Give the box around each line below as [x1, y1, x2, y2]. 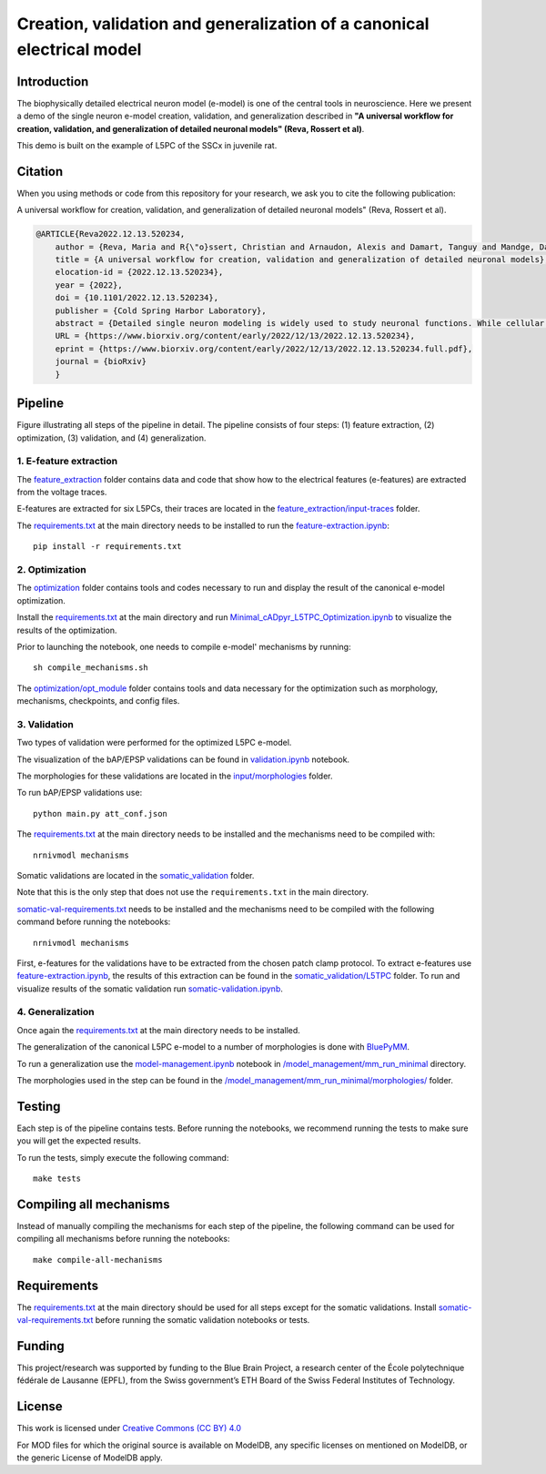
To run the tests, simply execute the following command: [16, 1152, 229, 1163]
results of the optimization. [16, 625, 117, 635]
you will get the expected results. [16, 1135, 141, 1146]
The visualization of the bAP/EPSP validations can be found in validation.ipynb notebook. [16, 754, 350, 765]
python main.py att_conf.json [33, 808, 168, 818]
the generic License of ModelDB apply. [16, 1452, 163, 1463]
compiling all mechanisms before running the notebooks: [16, 1234, 230, 1245]
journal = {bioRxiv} [55, 356, 147, 367]
